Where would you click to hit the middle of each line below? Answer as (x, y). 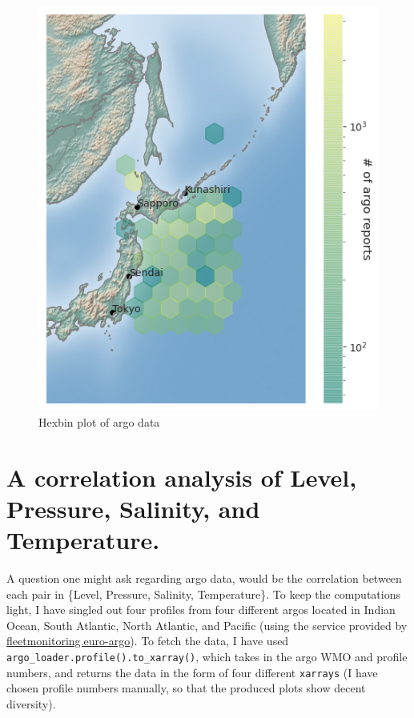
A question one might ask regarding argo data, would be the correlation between (204, 578)
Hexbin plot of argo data (99, 421)
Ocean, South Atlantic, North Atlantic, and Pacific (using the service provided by (207, 625)
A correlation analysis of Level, (182, 477)
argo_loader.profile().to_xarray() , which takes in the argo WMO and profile (207, 657)
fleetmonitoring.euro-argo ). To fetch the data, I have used (148, 641)
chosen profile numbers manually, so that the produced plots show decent (186, 688)
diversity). (31, 703)
